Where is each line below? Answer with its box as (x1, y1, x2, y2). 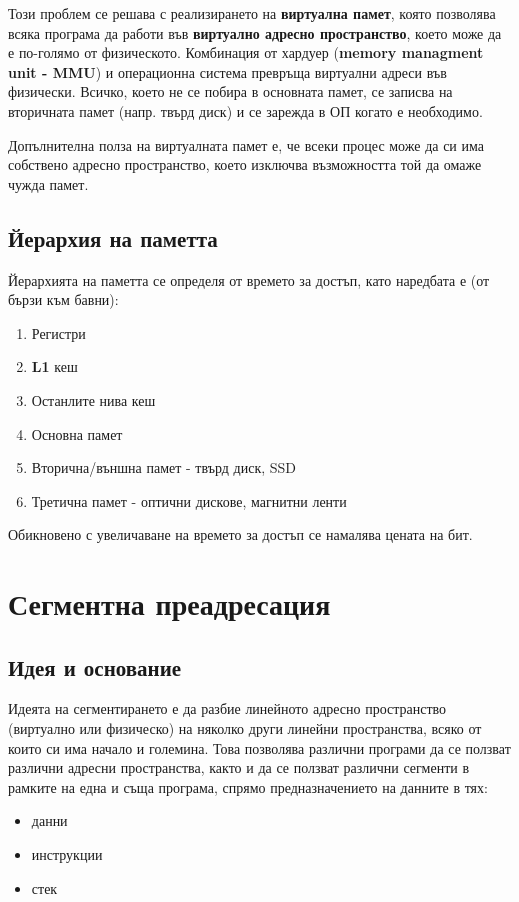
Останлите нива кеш (31, 389, 156, 410)
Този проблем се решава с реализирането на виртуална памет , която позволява (8, 3, 496, 23)
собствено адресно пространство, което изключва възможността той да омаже (8, 154, 482, 175)
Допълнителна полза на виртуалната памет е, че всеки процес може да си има (8, 134, 484, 155)
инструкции (31, 844, 103, 865)
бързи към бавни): (8, 289, 119, 310)
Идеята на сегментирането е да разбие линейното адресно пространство (8, 698, 447, 719)
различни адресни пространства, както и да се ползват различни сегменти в (8, 757, 470, 778)
